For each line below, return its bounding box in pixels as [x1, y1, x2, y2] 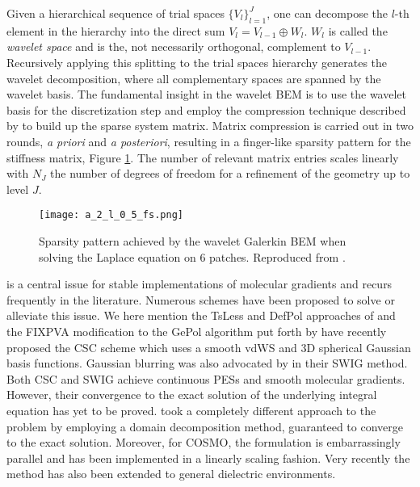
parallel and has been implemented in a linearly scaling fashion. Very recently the [6, 449, 410, 466]
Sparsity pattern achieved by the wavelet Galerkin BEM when [39, 232, 346, 249]
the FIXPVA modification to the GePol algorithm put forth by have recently [6, 322, 387, 339]
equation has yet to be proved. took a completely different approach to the [6, 401, 376, 418]
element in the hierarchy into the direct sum [6, 22, 225, 39]
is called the [328, 22, 388, 39]
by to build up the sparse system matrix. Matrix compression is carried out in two [6, 117, 414, 134]
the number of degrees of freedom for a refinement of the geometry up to [50, 165, 410, 182]
